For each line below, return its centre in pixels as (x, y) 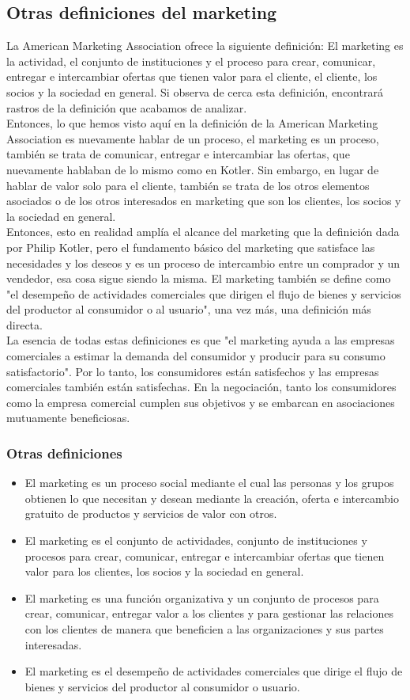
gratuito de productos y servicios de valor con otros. (151, 514)
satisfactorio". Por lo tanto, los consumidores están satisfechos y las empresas (193, 371)
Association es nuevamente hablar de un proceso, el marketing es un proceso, (193, 138)
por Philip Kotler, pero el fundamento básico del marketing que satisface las (191, 247)
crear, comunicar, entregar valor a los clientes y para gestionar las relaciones (209, 613)
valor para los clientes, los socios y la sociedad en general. (164, 571)
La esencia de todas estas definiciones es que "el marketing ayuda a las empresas (201, 340)
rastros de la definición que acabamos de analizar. (127, 107)
